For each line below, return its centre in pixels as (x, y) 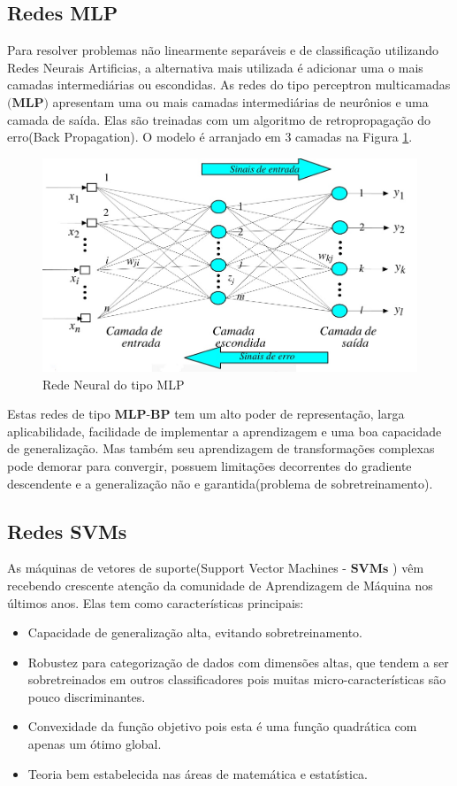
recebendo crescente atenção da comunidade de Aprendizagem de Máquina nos (220, 585)
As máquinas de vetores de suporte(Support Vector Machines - (177, 568)
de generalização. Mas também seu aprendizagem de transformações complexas (221, 448)
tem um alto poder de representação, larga (289, 414)
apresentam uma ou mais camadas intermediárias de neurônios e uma (240, 101)
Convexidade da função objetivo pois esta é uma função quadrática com (222, 726)
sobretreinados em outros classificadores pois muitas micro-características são (237, 679)
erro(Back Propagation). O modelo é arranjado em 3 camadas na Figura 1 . (210, 137)
